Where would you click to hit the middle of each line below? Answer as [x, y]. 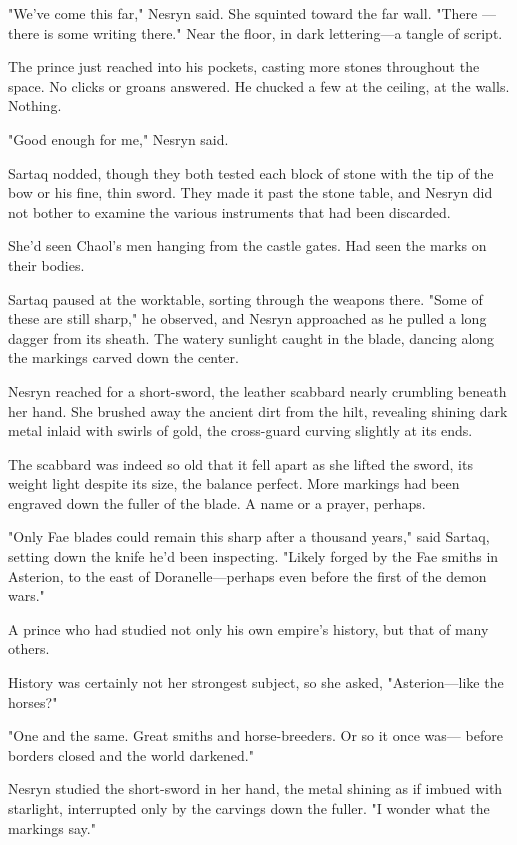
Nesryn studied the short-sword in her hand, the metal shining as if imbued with [255, 788]
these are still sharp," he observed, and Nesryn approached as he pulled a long [247, 318]
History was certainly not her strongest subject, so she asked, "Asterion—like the [256, 682]
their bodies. [46, 264]
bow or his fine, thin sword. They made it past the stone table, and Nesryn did [250, 192]
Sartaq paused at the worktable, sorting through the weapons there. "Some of [245, 298]
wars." [26, 595]
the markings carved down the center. [123, 357]
